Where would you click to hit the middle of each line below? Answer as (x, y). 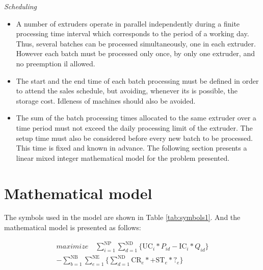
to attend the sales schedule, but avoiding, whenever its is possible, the (127, 91)
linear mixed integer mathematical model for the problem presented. (123, 157)
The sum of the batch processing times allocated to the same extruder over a (136, 118)
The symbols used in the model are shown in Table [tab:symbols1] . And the (122, 217)
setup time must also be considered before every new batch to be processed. (134, 138)
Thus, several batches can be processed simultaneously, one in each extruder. (136, 43)
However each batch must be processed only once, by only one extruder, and (135, 53)
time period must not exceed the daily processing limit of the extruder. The (134, 127)
